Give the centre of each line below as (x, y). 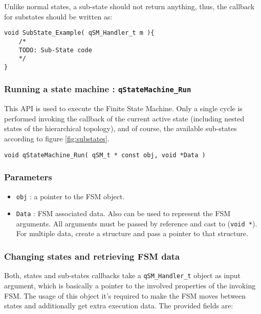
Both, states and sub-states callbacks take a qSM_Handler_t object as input (123, 275)
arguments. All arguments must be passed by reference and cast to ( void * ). (137, 223)
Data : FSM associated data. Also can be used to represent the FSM (123, 213)
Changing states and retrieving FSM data (92, 256)
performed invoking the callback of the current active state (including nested (124, 118)
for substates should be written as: (58, 16)
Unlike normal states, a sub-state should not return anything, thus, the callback (129, 6)
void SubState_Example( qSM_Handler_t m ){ (79, 33)
